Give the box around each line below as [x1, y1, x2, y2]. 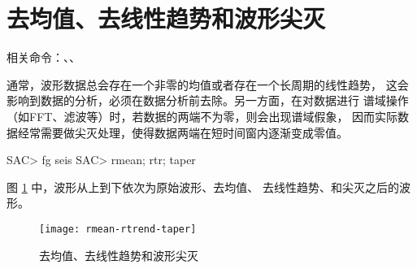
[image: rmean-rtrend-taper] [39, 223, 197, 235]
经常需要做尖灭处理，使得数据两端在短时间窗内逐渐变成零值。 [17, 124, 348, 141]
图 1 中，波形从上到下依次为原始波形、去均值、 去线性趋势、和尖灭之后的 [7, 178, 399, 195]
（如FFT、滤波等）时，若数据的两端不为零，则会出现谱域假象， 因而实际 [7, 107, 398, 124]
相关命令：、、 [7, 49, 80, 66]
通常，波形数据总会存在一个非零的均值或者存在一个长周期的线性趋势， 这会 [7, 76, 409, 93]
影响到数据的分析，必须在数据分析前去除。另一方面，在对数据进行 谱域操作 [7, 92, 409, 109]
